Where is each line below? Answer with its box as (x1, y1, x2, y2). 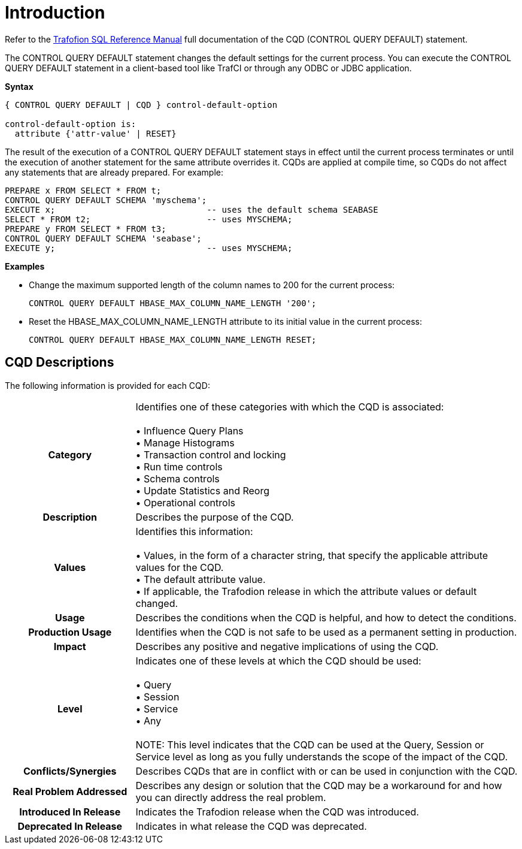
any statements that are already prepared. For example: (5, 167, 224, 177)
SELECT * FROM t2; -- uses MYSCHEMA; (5, 214, 293, 224)
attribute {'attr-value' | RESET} (14, 128, 177, 138)
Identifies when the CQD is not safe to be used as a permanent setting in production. (135, 626, 517, 638)
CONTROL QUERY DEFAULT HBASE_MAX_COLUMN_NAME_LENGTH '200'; (29, 298, 317, 308)
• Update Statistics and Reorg (135, 484, 269, 497)
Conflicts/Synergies (23, 765, 117, 777)
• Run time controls (135, 460, 223, 473)
